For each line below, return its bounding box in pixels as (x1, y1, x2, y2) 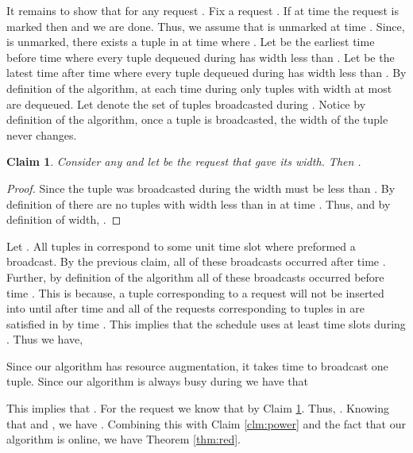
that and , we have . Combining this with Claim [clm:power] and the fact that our (6, 415, 406, 432)
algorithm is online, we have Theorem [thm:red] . (6, 431, 241, 447)
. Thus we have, (6, 331, 83, 347)
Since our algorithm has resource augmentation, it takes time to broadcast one (6, 357, 388, 374)
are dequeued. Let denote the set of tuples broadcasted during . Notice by (6, 95, 366, 112)
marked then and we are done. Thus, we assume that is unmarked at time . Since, (6, 17, 405, 34)
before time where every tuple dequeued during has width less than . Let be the (6, 48, 395, 65)
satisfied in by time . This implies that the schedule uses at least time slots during (6, 315, 406, 332)
